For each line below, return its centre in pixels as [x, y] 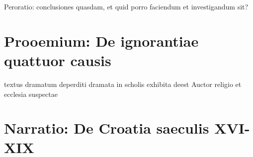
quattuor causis [58, 60]
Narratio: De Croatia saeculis [107, 128]
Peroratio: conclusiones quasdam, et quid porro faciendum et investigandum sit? [126, 6]
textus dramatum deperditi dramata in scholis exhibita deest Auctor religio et [123, 84]
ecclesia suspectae [31, 94]
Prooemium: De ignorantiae [101, 40]
